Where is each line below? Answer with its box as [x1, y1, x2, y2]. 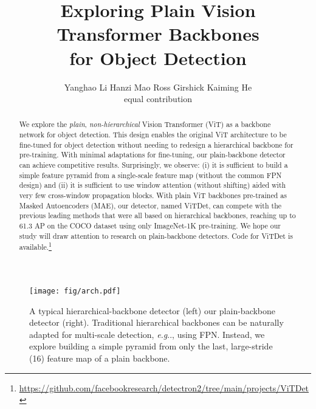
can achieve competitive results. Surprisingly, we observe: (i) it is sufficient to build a [19, 160, 288, 170]
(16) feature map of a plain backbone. [29, 352, 170, 365]
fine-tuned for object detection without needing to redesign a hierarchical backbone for [19, 139, 294, 150]
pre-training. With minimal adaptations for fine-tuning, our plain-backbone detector [19, 150, 286, 160]
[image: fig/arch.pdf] [29, 286, 121, 295]
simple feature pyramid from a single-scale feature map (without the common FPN [19, 170, 282, 180]
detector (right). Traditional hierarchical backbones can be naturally [29, 316, 284, 329]
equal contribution [123, 92, 193, 105]
